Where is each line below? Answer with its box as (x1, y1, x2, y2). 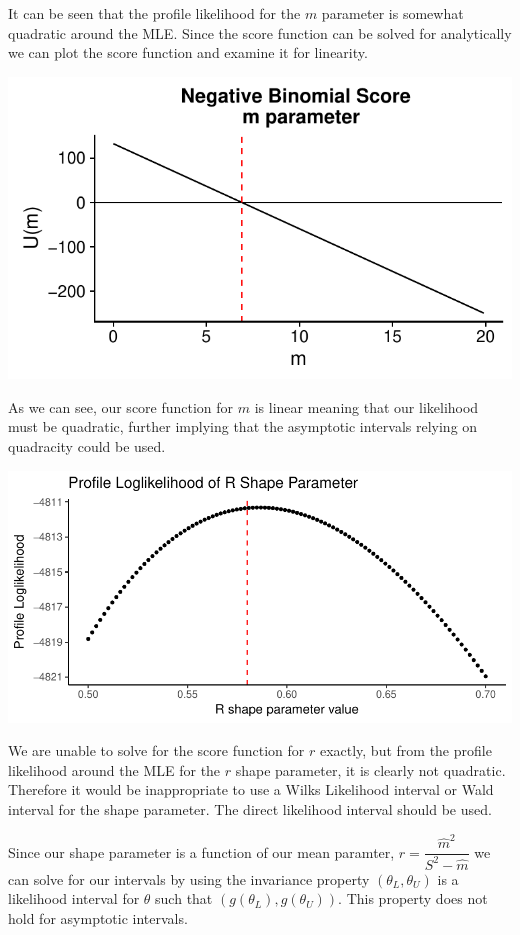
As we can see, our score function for (8, 396, 234, 417)
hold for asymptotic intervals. (8, 907, 188, 928)
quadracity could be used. (8, 435, 166, 456)
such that (155, 888, 213, 909)
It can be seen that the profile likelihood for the (8, 3, 301, 23)
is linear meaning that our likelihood (254, 396, 479, 417)
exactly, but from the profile (319, 740, 492, 761)
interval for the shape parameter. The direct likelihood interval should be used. (8, 798, 492, 819)
